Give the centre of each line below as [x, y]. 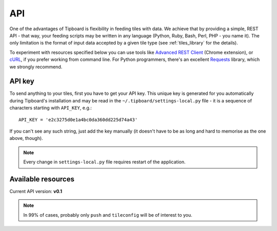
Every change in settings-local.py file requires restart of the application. [104, 162]
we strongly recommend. [36, 67]
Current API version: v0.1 [36, 192]
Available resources [42, 179]
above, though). [26, 138]
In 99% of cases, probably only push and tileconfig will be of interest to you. [108, 215]
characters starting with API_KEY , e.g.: [51, 108]
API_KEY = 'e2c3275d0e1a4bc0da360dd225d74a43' [78, 120]
